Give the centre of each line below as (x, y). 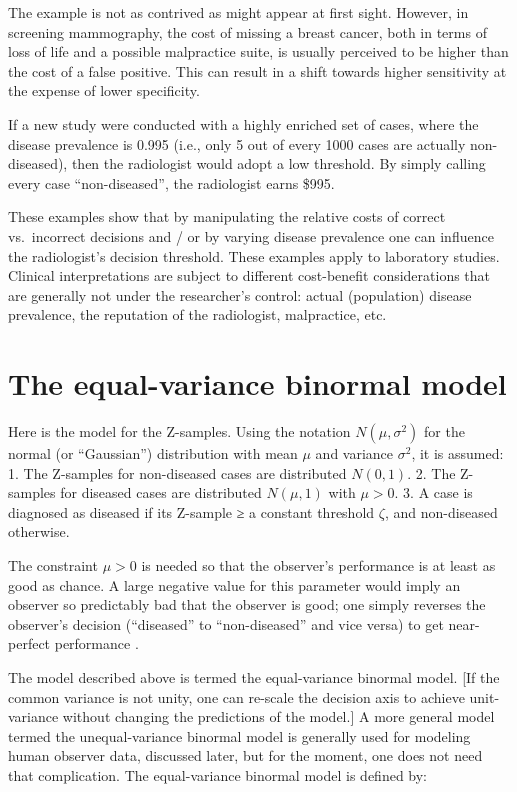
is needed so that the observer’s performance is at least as (318, 565)
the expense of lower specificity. (104, 90)
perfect (29, 643)
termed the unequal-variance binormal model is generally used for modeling (239, 735)
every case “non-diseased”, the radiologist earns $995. (171, 182)
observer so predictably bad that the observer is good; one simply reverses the (247, 604)
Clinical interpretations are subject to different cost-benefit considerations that (249, 275)
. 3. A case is (433, 492)
